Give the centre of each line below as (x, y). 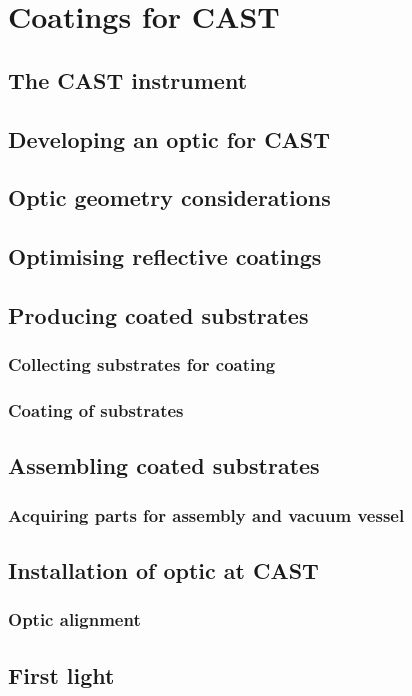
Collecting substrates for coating (142, 364)
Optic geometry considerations (169, 197)
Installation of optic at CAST (163, 569)
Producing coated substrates (158, 314)
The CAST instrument (128, 79)
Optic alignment (74, 619)
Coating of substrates (96, 410)
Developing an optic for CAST (169, 138)
